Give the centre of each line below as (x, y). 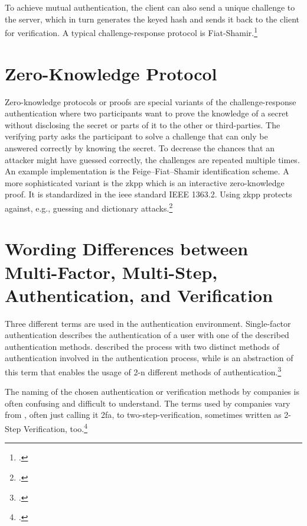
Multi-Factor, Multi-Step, (111, 272)
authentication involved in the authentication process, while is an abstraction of (149, 358)
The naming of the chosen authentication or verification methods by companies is (152, 392)
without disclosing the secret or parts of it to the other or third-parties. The (143, 124)
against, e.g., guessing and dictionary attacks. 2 (89, 207)
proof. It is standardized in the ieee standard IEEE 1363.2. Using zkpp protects (148, 194)
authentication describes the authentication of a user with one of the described (147, 335)
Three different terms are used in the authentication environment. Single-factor (148, 323)
